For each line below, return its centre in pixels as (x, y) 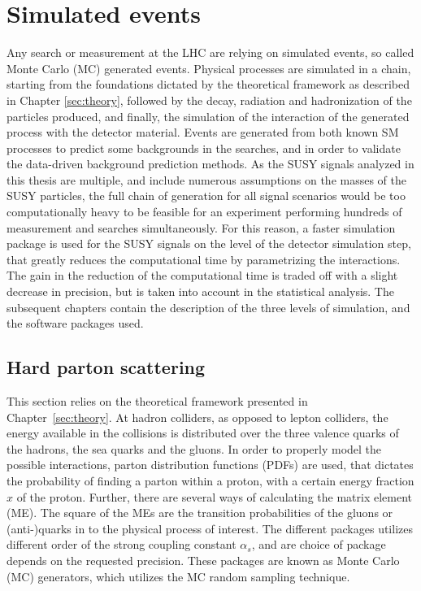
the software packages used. (75, 323)
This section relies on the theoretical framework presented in (157, 401)
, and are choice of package (319, 544)
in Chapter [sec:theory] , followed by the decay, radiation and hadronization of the (209, 100)
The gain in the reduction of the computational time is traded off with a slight (202, 275)
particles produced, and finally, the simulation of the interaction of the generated (208, 116)
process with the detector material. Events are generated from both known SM (203, 132)
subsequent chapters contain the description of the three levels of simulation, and (208, 307)
